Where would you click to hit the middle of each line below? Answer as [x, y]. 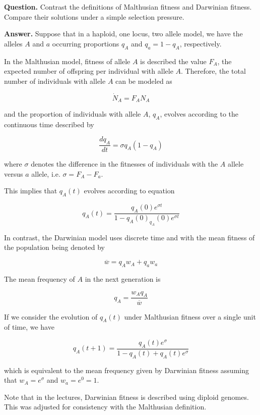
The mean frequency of [40, 279]
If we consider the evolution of [51, 316]
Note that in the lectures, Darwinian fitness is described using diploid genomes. [126, 397]
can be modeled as [144, 81]
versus [14, 173]
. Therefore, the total [213, 71]
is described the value [173, 61]
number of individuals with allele [55, 81]
